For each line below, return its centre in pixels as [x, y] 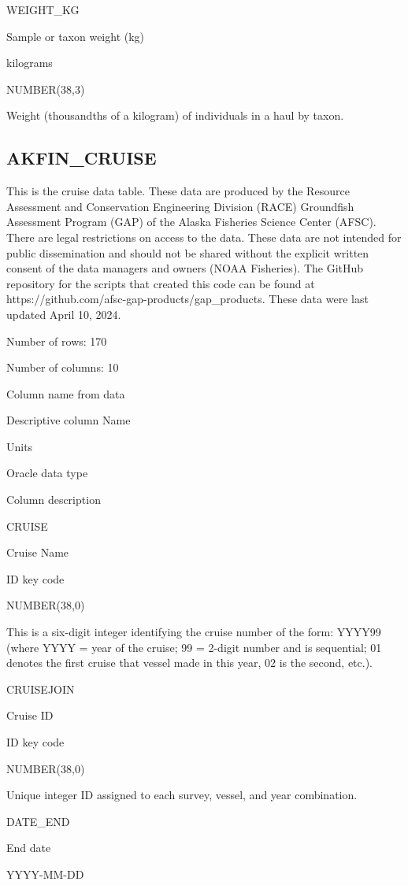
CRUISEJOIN [41, 689]
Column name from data [66, 393]
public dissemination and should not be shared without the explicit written [188, 252]
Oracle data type [47, 473]
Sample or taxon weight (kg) [76, 36]
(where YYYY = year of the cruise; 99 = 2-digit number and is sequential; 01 [194, 647]
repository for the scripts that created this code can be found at [161, 283]
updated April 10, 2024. [64, 314]
